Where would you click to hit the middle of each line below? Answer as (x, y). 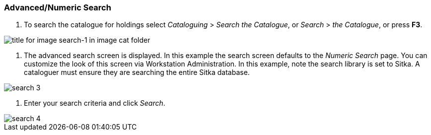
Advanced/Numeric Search (58, 7)
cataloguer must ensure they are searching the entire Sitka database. (137, 72)
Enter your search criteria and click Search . (95, 103)
